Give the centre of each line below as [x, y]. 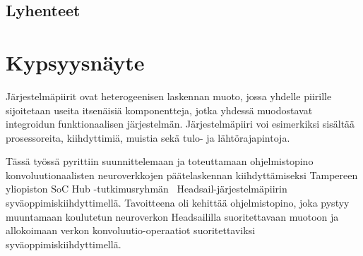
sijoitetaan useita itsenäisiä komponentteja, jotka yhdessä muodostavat [159, 110]
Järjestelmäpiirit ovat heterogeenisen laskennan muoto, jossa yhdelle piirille [169, 96]
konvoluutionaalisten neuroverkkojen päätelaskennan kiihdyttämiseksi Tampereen [182, 175]
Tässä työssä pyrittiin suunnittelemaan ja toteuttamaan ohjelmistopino [160, 161]
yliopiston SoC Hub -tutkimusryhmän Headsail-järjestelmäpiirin [147, 189]
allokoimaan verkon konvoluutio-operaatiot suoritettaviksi [131, 230]
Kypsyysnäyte [75, 62]
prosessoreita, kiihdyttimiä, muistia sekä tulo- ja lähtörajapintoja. [148, 137]
